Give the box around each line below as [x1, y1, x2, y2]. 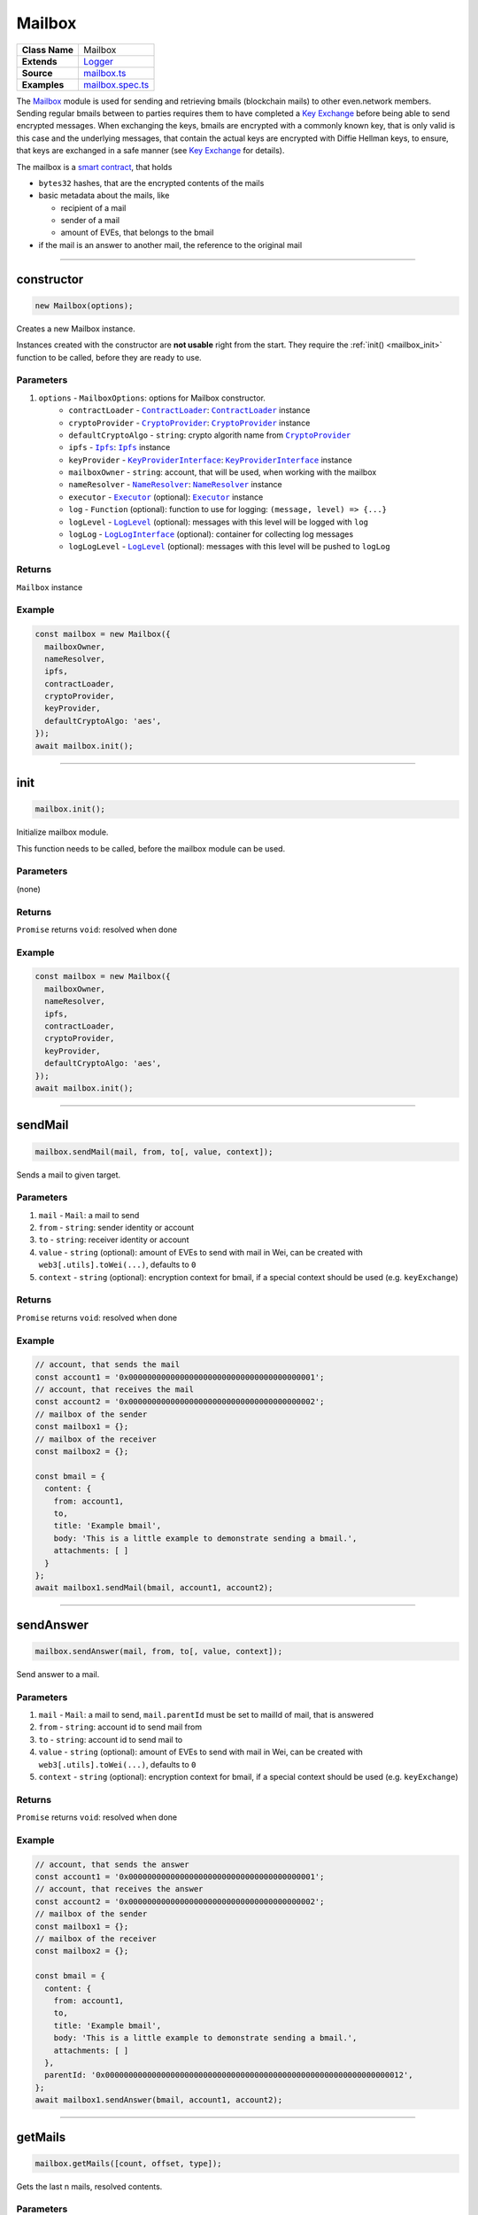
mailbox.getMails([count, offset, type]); [35, 2158, 222, 2168]
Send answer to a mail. [16, 1668, 100, 1679]
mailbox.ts [83, 66, 127, 79]
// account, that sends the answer [35, 1859, 189, 1869]
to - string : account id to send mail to [38, 1734, 183, 1745]
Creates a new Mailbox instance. [16, 323, 136, 334]
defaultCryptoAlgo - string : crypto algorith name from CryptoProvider [68, 430, 351, 440]
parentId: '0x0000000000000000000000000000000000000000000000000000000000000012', [44, 2070, 413, 2080]
